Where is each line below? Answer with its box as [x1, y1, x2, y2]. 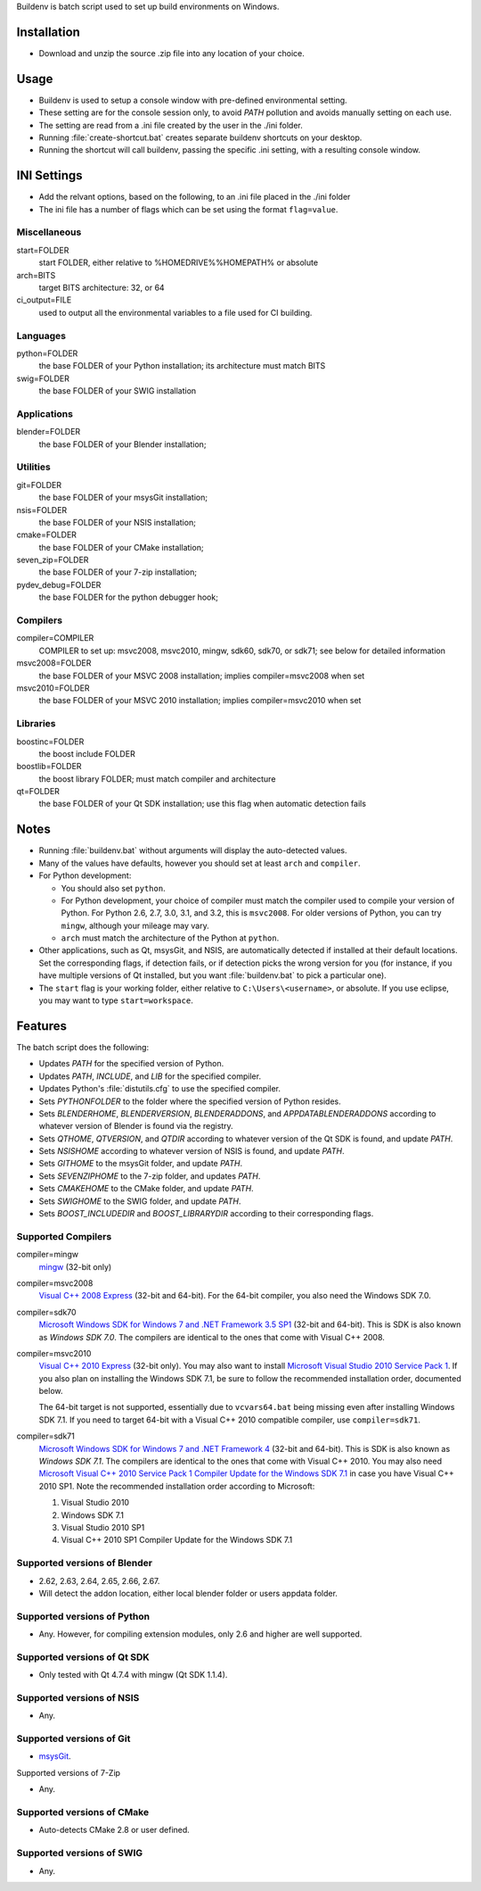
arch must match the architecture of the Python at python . [61, 933, 280, 943]
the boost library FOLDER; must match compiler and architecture [38, 773, 276, 784]
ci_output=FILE [16, 294, 72, 305]
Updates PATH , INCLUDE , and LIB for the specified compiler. [38, 1071, 262, 1082]
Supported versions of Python [16, 1610, 151, 1622]
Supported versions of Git [16, 1732, 131, 1745]
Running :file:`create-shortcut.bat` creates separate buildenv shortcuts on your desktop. [38, 132, 363, 143]
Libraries [16, 717, 57, 730]
